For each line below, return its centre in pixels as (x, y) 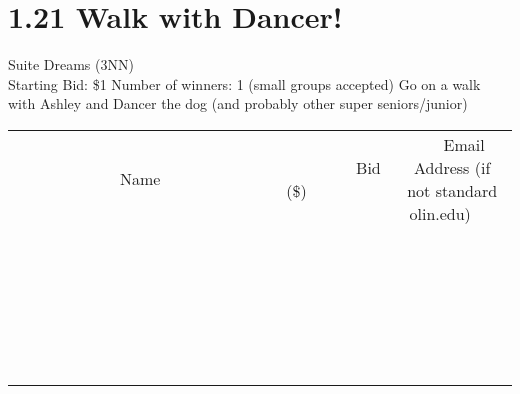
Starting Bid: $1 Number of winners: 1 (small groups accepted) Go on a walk (244, 83)
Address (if (452, 167)
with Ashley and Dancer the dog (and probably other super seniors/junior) (238, 103)
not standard (452, 190)
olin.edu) (440, 213)
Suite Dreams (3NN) (71, 64)
